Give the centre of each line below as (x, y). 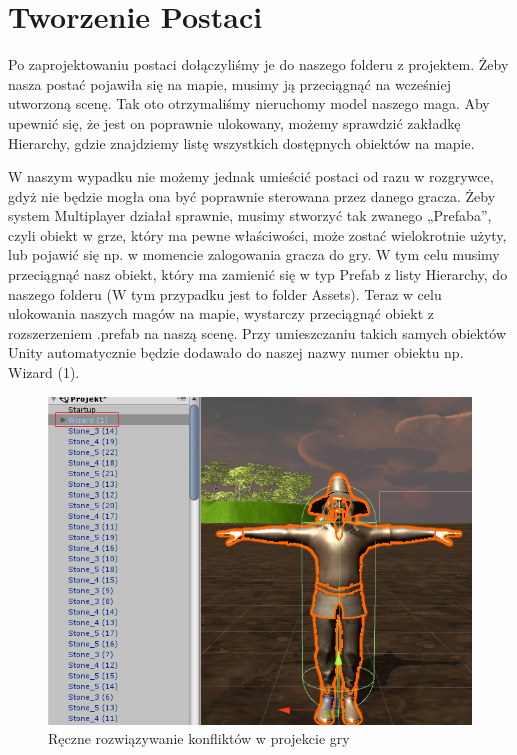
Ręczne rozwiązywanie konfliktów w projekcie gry (199, 738)
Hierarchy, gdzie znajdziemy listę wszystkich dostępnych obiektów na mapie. (241, 142)
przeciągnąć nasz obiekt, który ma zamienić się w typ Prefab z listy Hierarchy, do (258, 274)
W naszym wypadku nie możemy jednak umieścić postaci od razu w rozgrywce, (251, 176)
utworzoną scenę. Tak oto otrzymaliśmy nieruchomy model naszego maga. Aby (249, 103)
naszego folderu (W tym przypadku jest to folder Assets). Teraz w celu (225, 293)
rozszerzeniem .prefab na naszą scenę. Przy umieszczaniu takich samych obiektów (257, 332)
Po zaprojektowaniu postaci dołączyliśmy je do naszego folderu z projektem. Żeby (258, 64)
